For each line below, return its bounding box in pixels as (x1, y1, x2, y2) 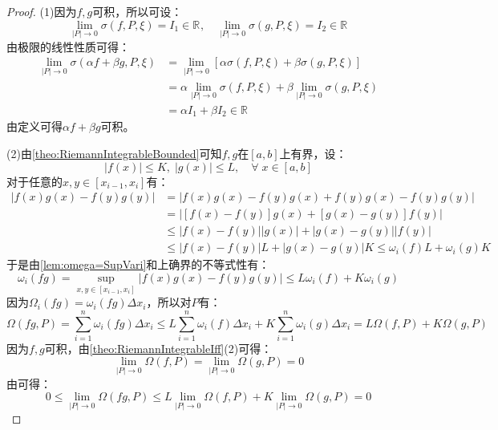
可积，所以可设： (92, 3, 183, 19)
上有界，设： (279, 144, 347, 161)
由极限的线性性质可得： (6, 38, 130, 55)
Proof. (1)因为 (6, 3, 77, 19)
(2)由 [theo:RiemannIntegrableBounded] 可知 (6, 144, 222, 161)
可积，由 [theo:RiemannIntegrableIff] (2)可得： (44, 339, 273, 356)
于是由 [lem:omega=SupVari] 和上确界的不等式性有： (6, 256, 270, 273)
